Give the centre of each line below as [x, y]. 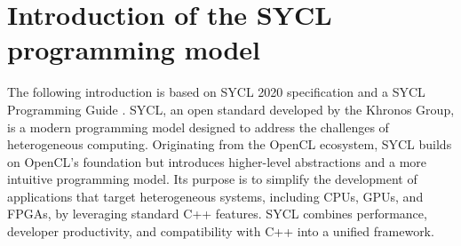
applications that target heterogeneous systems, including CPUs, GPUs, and [215, 196]
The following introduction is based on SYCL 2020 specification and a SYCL [216, 92]
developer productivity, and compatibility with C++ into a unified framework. [221, 231]
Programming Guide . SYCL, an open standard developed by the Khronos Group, [231, 109]
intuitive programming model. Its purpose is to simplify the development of [212, 179]
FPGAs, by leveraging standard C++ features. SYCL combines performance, [217, 214]
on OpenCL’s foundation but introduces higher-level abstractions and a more [217, 161]
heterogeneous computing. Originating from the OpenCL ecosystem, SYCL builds [230, 144]
